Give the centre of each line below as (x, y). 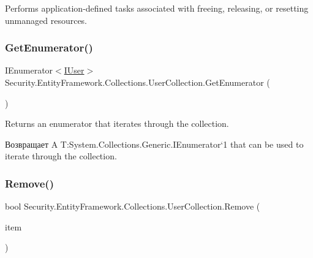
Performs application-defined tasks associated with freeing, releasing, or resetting (157, 8)
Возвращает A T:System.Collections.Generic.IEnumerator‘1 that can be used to (154, 144)
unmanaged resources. (46, 20)
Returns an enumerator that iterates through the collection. (117, 123)
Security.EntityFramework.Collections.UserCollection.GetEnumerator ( (138, 82)
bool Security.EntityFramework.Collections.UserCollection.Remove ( (133, 206)
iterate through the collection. (61, 156)
